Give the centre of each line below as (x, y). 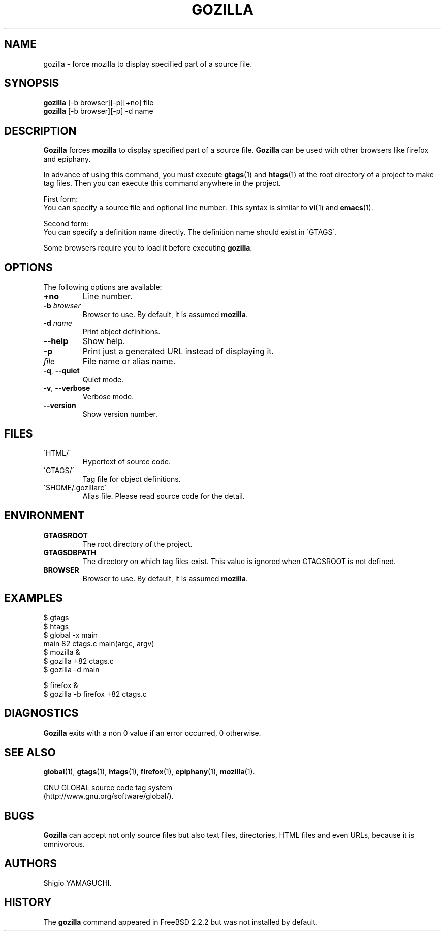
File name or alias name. (129, 362)
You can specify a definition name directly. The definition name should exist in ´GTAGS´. (190, 232)
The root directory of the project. (137, 544)
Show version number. (120, 414)
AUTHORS (31, 863)
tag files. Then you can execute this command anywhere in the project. (162, 183)
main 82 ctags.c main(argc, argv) (99, 643)
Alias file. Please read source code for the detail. (164, 496)
